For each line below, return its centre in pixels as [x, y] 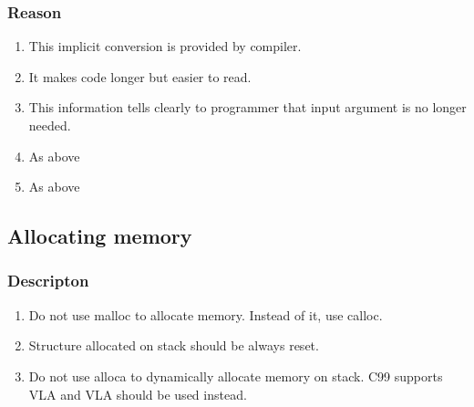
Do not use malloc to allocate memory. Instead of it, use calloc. [206, 314]
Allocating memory [100, 236]
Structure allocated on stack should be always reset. [174, 345]
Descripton [48, 281]
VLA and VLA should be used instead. [138, 394]
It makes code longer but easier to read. [140, 76]
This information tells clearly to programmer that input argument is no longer [247, 107]
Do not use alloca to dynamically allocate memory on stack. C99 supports [236, 376]
